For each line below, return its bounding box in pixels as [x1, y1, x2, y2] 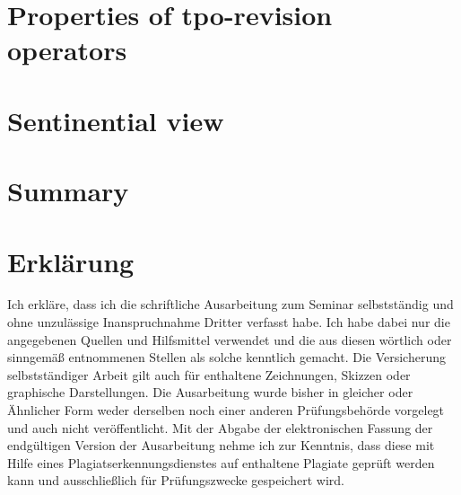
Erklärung [7, 243, 135, 279]
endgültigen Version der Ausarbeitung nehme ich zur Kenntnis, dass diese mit [7, 436, 435, 455]
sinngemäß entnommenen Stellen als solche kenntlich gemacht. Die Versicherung [7, 348, 446, 367]
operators [7, 31, 127, 68]
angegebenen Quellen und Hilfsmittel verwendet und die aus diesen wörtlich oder [7, 330, 452, 349]
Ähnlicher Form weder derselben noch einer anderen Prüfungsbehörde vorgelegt [7, 401, 445, 419]
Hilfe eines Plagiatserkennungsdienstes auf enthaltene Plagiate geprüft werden [7, 453, 435, 472]
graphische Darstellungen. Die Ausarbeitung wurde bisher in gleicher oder [7, 383, 413, 402]
